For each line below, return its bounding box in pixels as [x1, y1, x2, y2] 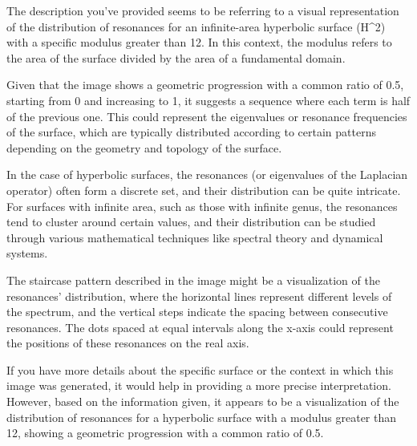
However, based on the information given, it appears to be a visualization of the [6, 393, 399, 410]
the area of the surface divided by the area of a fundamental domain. [6, 49, 346, 66]
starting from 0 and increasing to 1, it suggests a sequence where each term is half [6, 91, 411, 108]
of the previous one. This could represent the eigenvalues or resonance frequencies [6, 107, 407, 124]
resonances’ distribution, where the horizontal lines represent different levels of [6, 287, 392, 304]
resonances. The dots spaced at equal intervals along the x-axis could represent [6, 318, 394, 335]
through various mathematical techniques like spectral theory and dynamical [6, 229, 383, 245]
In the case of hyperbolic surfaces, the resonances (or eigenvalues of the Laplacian [6, 166, 408, 183]
